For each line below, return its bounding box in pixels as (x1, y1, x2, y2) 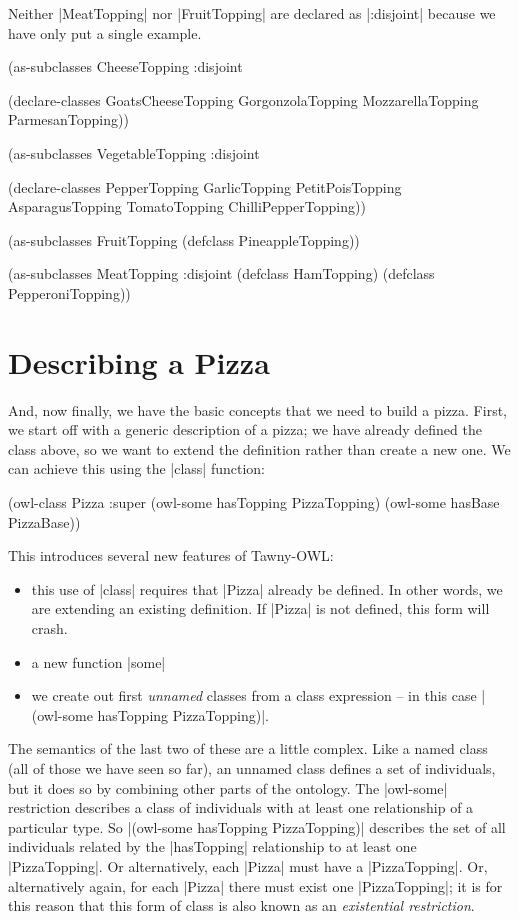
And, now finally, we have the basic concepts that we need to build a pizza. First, (8, 399, 507, 420)
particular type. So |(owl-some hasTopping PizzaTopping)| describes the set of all (8, 816, 506, 837)
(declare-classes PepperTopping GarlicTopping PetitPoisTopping (8, 176, 402, 197)
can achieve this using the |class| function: (8, 458, 265, 479)
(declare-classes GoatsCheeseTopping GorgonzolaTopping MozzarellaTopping (8, 89, 479, 110)
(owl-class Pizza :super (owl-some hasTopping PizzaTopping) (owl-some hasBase (8, 492, 500, 513)
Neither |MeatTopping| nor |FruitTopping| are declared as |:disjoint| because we (8, 3, 496, 23)
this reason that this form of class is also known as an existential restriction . (8, 895, 475, 916)
